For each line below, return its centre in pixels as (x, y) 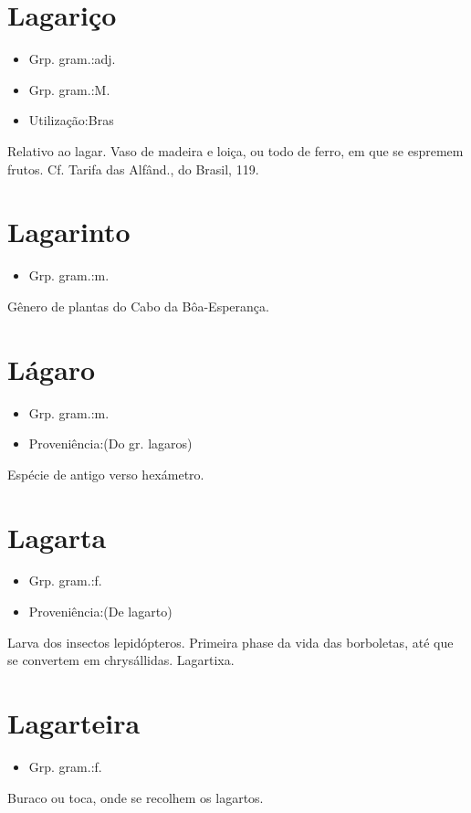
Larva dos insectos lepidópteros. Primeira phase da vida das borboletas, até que (230, 642)
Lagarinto (69, 232)
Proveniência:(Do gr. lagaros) (110, 443)
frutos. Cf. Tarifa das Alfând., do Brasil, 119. (133, 169)
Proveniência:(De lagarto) (100, 612)
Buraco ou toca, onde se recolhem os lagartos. (136, 797)
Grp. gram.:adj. (72, 59)
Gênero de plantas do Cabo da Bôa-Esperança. (138, 306)
